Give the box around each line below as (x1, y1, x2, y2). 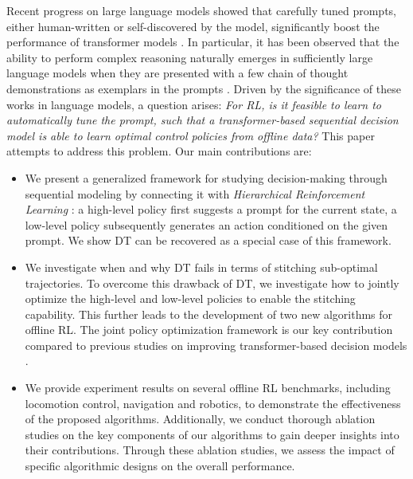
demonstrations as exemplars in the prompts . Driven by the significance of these (6, 80, 401, 96)
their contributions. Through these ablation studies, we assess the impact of (25, 442, 395, 458)
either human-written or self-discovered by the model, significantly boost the (6, 18, 380, 34)
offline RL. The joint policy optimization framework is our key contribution (25, 321, 393, 338)
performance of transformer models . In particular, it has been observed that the (6, 33, 399, 50)
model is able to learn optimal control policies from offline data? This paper (6, 127, 375, 143)
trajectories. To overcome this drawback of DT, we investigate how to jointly (25, 274, 399, 291)
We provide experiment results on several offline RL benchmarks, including (25, 379, 391, 396)
